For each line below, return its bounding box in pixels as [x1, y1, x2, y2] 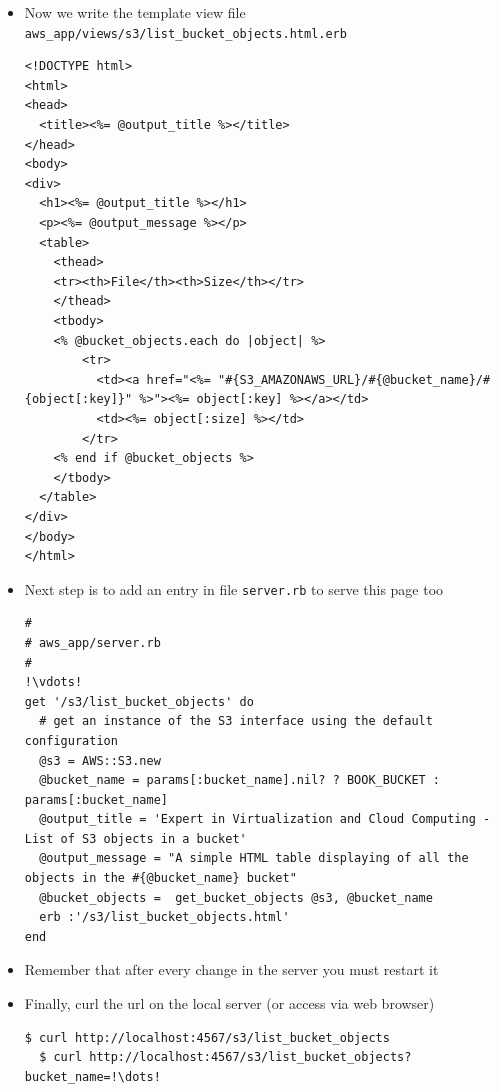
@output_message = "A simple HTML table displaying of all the [39, 851, 469, 866]
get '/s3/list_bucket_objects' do [24, 694, 254, 709]
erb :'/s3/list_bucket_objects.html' [39, 910, 290, 925]
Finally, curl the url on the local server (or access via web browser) [24, 993, 435, 1014]
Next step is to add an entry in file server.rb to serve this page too [24, 578, 444, 599]
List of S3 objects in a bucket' [24, 831, 247, 846]
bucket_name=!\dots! [24, 1069, 161, 1084]
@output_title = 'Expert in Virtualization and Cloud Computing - [39, 812, 491, 827]
